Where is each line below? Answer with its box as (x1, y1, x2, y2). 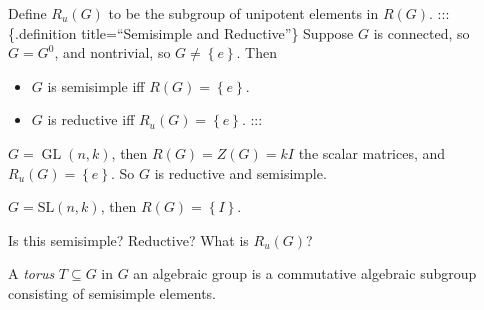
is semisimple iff (47, 75, 145, 96)
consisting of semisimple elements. (8, 282, 217, 303)
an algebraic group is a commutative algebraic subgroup (133, 263, 477, 284)
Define (8, 3, 47, 23)
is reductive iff (47, 109, 135, 130)
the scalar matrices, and (298, 142, 446, 163)
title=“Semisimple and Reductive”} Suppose (81, 22, 354, 43)
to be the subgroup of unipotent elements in (108, 3, 379, 23)
